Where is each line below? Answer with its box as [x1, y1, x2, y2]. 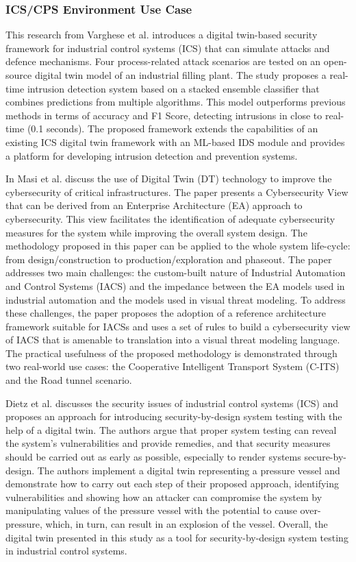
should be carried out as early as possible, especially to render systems [5, 450, 301, 464]
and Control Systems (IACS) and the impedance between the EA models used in [5, 278, 345, 293]
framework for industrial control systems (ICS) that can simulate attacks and [5, 40, 330, 55]
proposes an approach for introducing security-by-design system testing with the [5, 409, 342, 424]
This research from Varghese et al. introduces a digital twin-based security [5, 27, 318, 42]
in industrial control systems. [5, 543, 127, 558]
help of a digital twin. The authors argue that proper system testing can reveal [5, 422, 337, 437]
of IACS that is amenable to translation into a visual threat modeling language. [5, 332, 340, 347]
